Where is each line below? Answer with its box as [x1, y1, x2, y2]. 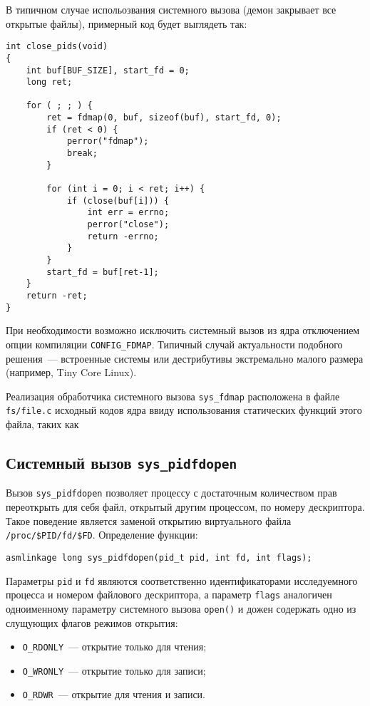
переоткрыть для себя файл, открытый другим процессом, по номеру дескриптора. [6, 499, 365, 514]
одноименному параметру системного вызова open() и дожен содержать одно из [6, 601, 356, 616]
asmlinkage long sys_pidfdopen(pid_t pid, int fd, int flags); [6, 552, 312, 563]
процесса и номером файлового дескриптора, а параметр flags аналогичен [6, 587, 332, 602]
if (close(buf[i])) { [66, 195, 170, 206]
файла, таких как [6, 417, 79, 432]
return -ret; [26, 290, 88, 301]
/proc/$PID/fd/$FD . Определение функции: [6, 527, 198, 542]
